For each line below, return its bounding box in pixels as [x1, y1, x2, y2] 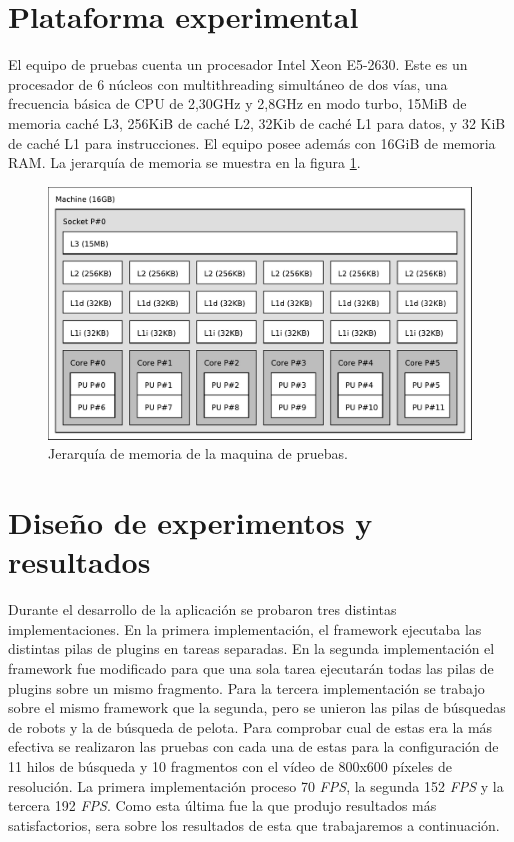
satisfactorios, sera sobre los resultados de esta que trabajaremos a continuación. [8, 814, 500, 835]
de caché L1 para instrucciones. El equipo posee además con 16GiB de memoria [8, 132, 496, 153]
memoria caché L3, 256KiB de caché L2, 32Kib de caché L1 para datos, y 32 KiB [8, 112, 506, 133]
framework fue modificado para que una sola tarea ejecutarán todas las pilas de [8, 657, 494, 678]
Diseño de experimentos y [8, 502, 373, 543]
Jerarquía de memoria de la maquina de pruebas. [48, 443, 348, 464]
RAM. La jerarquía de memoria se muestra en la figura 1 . [8, 152, 361, 173]
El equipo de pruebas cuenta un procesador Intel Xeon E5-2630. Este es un [8, 54, 468, 75]
